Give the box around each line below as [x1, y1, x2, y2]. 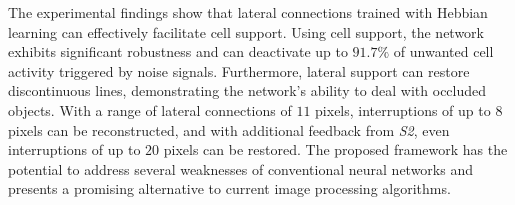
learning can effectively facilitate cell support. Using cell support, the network [8, 21, 484, 42]
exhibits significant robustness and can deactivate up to [8, 41, 348, 62]
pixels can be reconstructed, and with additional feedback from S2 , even [8, 119, 450, 140]
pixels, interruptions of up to [315, 99, 491, 120]
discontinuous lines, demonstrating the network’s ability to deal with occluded [8, 80, 487, 101]
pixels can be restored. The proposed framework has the [163, 139, 508, 160]
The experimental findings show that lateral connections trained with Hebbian [8, 2, 488, 22]
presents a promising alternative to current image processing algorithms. [8, 178, 451, 199]
